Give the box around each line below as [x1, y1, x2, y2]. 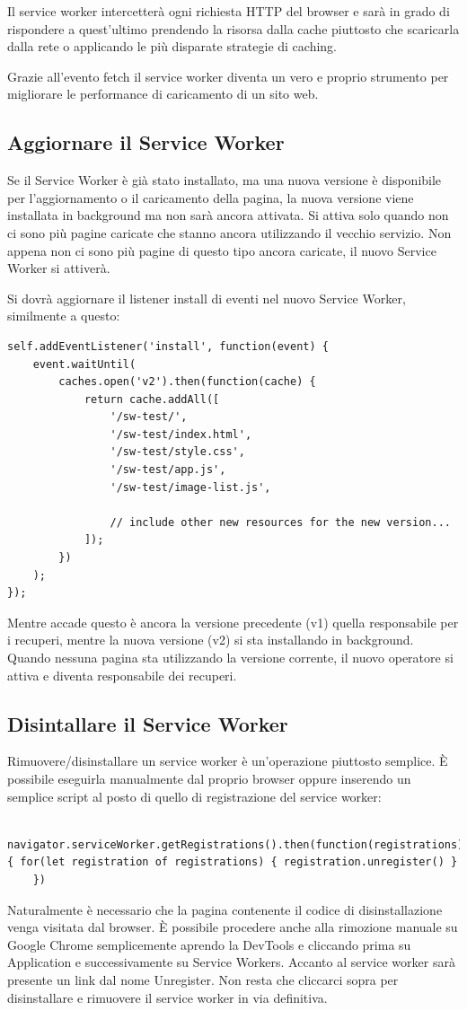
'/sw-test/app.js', [110, 463, 226, 477]
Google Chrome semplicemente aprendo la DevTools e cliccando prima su [7, 935, 411, 953]
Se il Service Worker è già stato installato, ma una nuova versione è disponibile [7, 171, 442, 189]
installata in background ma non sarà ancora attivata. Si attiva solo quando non [7, 206, 449, 224]
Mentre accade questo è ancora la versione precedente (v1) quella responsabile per [7, 612, 459, 631]
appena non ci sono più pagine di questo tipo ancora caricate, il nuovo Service [7, 241, 436, 259]
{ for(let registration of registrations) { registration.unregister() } [7, 856, 458, 869]
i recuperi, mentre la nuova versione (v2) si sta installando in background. [7, 630, 414, 649]
